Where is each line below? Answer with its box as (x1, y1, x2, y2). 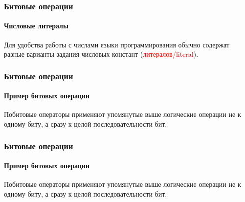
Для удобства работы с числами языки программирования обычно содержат (4, 39, 230, 49)
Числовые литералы (4, 21, 68, 31)
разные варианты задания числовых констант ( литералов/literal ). (4, 49, 199, 59)
